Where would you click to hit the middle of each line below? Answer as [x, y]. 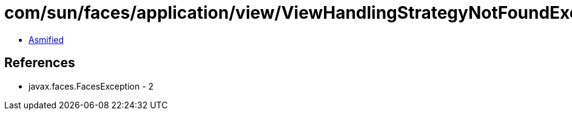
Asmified [46, 39]
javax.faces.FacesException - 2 [91, 86]
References [40, 63]
